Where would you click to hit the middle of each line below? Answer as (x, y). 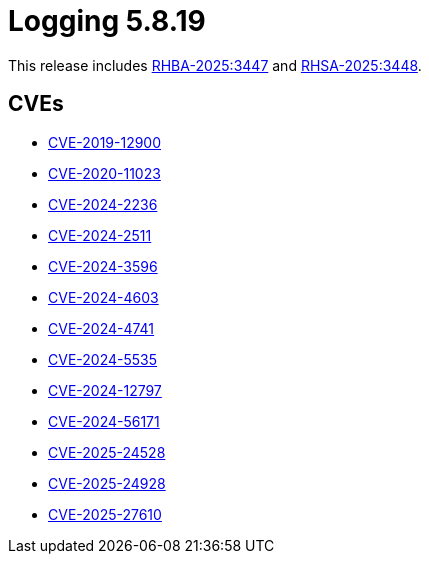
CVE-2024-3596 (103, 266)
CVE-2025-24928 (107, 483)
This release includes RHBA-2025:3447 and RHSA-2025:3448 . (215, 65)
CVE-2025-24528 (107, 452)
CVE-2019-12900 (105, 142)
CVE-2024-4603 (103, 297)
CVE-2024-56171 (104, 421)
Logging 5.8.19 (107, 21)
